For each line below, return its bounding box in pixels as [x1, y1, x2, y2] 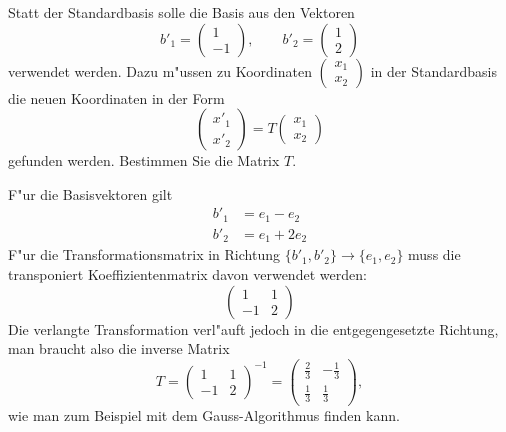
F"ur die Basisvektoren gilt [8, 183, 173, 204]
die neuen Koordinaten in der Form [8, 87, 225, 108]
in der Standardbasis [370, 60, 497, 81]
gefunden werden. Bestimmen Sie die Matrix [8, 150, 280, 171]
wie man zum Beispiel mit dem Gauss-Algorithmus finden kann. [8, 404, 400, 425]
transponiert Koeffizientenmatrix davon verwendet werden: [8, 263, 367, 284]
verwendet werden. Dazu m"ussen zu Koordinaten [8, 60, 312, 81]
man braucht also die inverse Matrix [8, 338, 230, 359]
